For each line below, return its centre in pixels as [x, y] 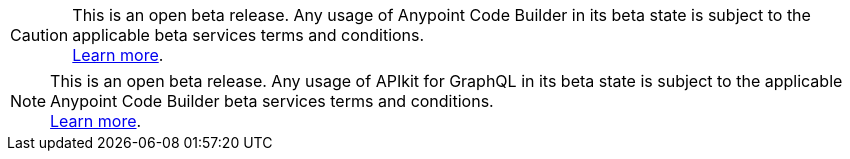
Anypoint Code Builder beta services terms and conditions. [272, 101]
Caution [39, 35]
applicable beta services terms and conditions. [248, 35]
